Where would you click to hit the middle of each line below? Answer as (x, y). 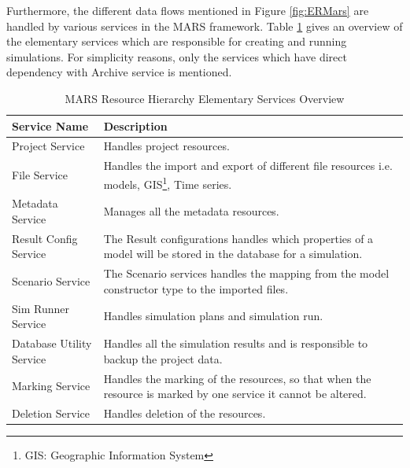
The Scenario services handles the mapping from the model (246, 273)
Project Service (48, 146)
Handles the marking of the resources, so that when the (237, 378)
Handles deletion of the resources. (185, 413)
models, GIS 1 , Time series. (168, 182)
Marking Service (51, 386)
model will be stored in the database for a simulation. (233, 254)
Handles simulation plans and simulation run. (213, 316)
